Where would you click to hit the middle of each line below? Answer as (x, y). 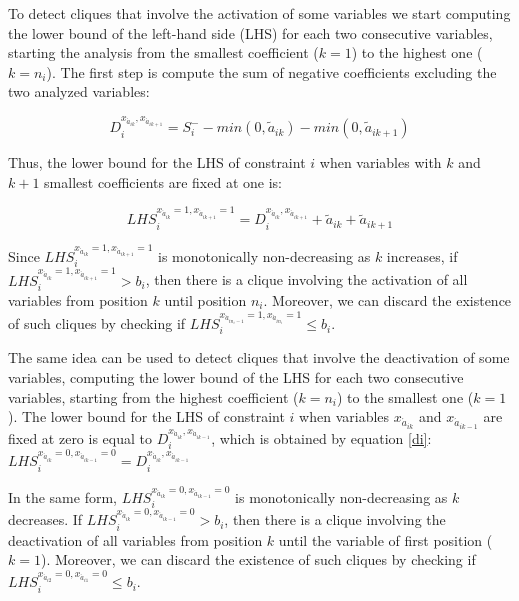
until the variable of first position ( (385, 539)
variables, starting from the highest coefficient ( (153, 396)
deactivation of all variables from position (135, 539)
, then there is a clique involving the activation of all (306, 279)
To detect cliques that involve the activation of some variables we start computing (259, 13)
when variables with (380, 162)
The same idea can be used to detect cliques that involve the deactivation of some (259, 357)
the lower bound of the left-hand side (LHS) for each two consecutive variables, (250, 32)
